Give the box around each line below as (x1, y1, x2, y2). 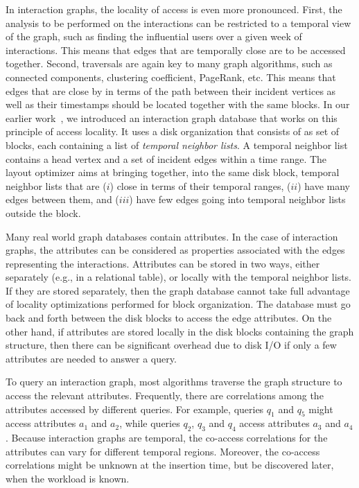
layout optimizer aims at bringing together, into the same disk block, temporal (6, 165, 340, 180)
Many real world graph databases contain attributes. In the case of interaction (6, 229, 338, 243)
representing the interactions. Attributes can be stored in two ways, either (6, 256, 320, 270)
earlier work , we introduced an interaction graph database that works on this (6, 110, 338, 125)
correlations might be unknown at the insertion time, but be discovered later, (6, 458, 334, 472)
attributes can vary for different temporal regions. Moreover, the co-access (6, 444, 320, 458)
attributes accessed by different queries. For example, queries (6, 401, 264, 416)
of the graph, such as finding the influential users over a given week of (6, 29, 302, 44)
